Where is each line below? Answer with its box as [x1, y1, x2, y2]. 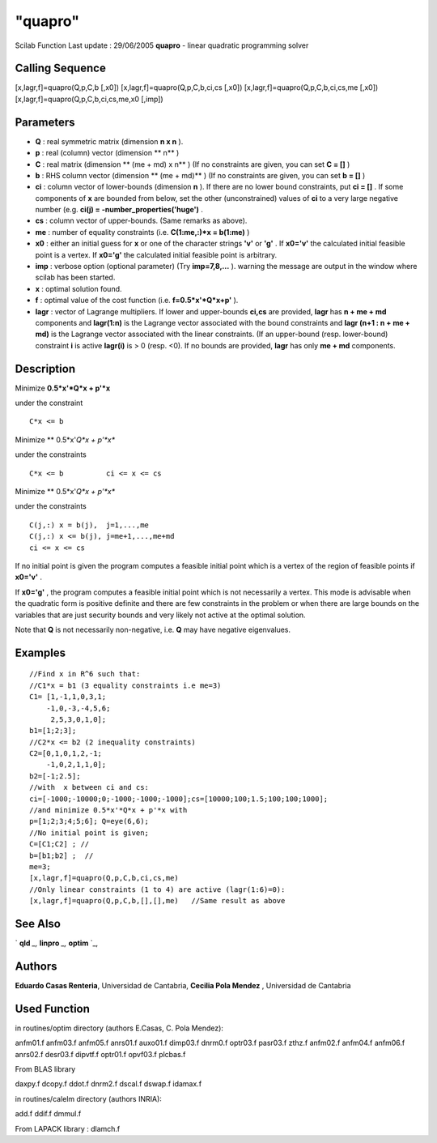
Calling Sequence [15, 62, 107, 75]
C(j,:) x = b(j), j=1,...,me [29, 520, 150, 530]
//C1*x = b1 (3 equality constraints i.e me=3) [29, 680, 222, 690]
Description [15, 361, 76, 376]
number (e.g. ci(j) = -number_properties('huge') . [35, 205, 204, 215]
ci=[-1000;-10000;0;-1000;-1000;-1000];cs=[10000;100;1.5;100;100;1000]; [29, 794, 329, 804]
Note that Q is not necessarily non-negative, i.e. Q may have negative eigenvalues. [15, 625, 291, 634]
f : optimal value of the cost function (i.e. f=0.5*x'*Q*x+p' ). [35, 296, 239, 305]
